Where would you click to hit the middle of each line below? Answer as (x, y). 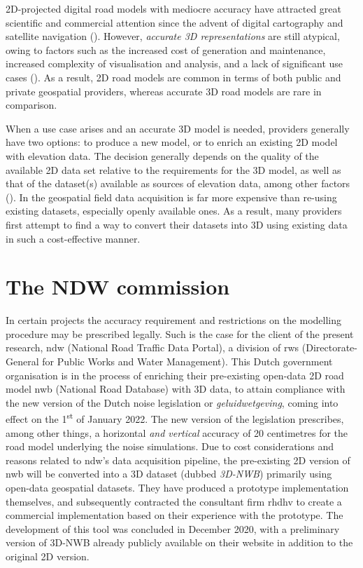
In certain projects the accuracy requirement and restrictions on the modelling (174, 320)
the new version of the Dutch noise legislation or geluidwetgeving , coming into (172, 402)
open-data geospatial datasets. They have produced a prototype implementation (177, 487)
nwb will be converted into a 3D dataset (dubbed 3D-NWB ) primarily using (169, 474)
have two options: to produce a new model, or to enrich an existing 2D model (172, 142)
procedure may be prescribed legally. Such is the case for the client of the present (180, 333)
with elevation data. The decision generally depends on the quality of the (162, 155)
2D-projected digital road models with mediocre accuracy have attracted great (173, 8)
